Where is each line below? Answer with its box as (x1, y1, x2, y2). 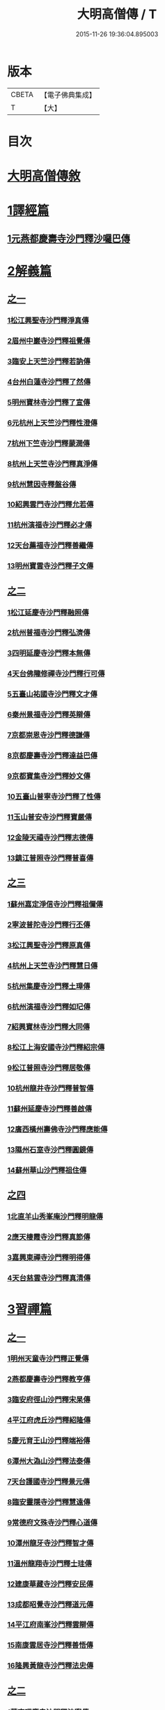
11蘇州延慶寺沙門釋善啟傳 (7, 1104, 93, 1113)
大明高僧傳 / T (77, 6, 157, 22)
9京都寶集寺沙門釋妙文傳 (7, 771, 91, 781)
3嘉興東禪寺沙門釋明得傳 (7, 1253, 91, 1263)
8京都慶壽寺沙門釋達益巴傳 (7, 751, 97, 760)
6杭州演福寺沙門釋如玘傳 (7, 1002, 91, 1012)
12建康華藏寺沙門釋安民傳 (7, 1579, 94, 1589)
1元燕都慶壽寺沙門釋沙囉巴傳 (7, 232, 131, 244)
